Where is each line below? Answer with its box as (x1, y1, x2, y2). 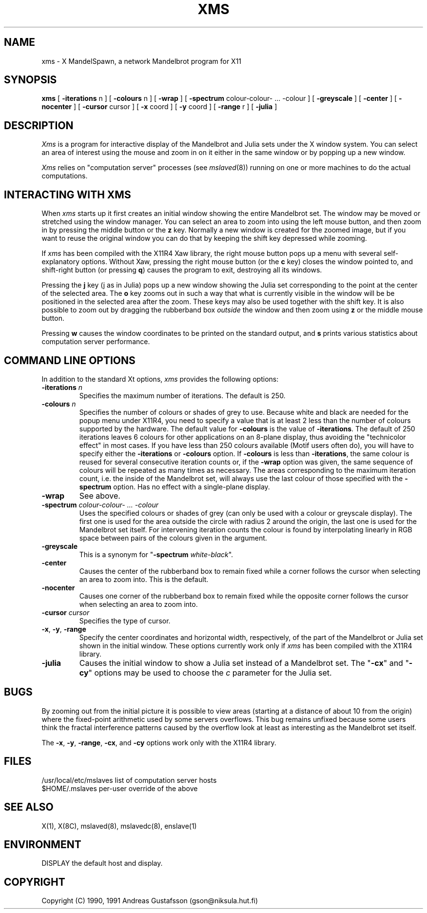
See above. (79, 490, 120, 501)
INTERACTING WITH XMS (4, 188, 131, 201)
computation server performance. (41, 337, 150, 346)
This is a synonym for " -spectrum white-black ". (79, 550, 233, 559)
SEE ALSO (4, 801, 54, 814)
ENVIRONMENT (4, 838, 81, 851)
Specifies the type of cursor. (79, 616, 171, 625)
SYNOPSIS (4, 74, 57, 86)
